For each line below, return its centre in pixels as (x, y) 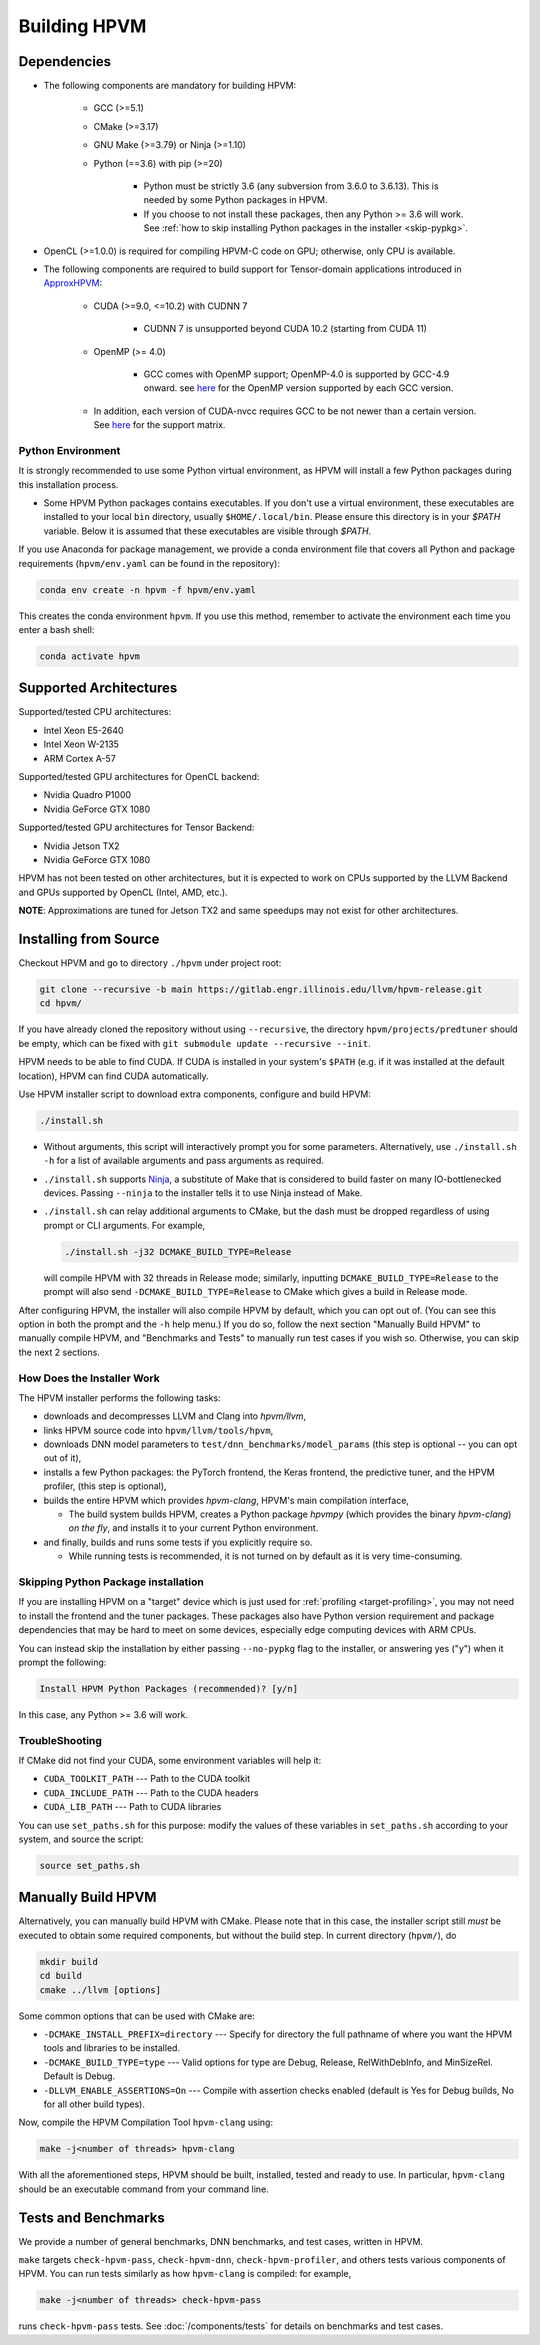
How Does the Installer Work (89, 1378)
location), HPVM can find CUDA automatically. (113, 1076)
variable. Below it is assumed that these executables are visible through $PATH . (207, 531)
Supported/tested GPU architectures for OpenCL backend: (139, 776)
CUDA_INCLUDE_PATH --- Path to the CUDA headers (151, 1792)
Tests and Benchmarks (91, 2217)
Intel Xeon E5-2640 (83, 730)
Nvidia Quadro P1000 (87, 795)
